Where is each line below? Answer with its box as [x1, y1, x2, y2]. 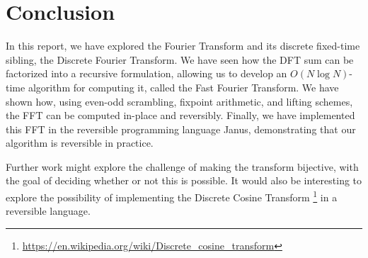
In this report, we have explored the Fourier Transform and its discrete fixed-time [6, 38, 360, 53]
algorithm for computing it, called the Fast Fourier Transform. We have [28, 79, 339, 94]
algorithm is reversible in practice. [6, 135, 154, 150]
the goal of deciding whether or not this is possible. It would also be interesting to [6, 173, 362, 188]
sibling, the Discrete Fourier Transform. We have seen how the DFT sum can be [6, 52, 354, 67]
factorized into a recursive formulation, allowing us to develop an [6, 66, 287, 81]
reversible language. [6, 203, 91, 218]
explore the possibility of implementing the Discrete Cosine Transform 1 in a [6, 188, 338, 204]
